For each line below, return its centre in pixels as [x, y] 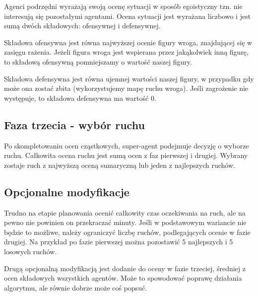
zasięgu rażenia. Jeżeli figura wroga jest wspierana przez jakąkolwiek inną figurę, [126, 52]
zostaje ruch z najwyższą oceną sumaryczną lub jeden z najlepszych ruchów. [120, 165]
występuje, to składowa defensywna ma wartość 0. [80, 98]
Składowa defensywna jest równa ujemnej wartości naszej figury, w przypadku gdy [129, 78]
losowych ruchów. [31, 251]
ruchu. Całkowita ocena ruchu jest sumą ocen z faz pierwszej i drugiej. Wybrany [126, 155]
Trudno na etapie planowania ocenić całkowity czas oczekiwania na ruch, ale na [125, 212]
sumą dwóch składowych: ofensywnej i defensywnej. [82, 26]
